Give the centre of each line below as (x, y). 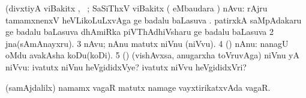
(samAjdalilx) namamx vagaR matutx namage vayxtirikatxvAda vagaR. (138, 87)
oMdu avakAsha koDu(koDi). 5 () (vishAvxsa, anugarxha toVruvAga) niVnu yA (152, 55)
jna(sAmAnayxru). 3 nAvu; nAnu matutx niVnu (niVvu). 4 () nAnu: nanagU (147, 43)
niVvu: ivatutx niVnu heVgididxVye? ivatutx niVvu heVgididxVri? (126, 66)
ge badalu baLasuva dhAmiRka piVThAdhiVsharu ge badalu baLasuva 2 (139, 32)
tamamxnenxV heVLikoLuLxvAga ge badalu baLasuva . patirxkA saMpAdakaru (154, 20)
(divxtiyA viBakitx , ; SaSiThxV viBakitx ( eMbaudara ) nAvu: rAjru (136, 8)
